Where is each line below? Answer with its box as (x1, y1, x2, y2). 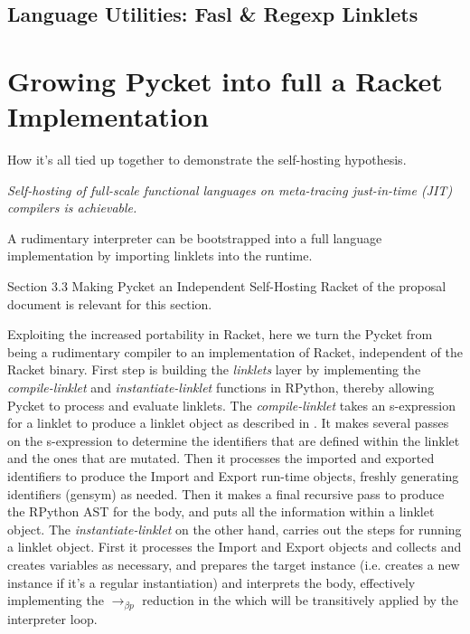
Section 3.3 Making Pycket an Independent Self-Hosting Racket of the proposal (7, 277, 446, 296)
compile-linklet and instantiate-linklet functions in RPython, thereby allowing (7, 378, 435, 397)
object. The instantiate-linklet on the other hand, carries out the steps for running (7, 519, 462, 538)
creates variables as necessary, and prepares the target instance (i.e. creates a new (7, 554, 460, 573)
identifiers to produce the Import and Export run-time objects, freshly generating (7, 467, 459, 485)
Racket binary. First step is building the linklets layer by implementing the (7, 360, 421, 379)
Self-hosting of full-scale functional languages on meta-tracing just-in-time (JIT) (7, 180, 453, 199)
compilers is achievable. (7, 198, 137, 217)
